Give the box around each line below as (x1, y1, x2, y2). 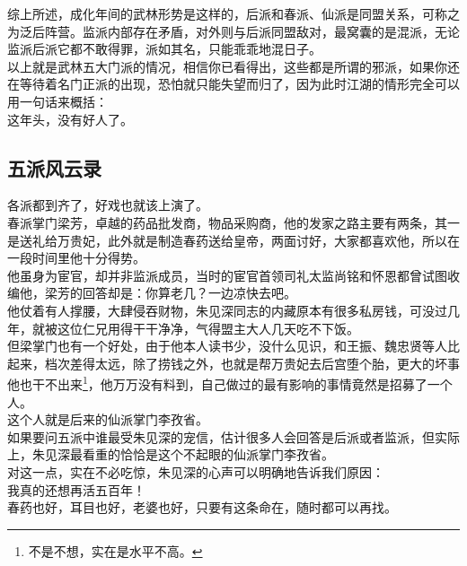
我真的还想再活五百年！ (7, 480, 145, 499)
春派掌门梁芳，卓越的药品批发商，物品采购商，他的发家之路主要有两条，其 (7, 213, 447, 231)
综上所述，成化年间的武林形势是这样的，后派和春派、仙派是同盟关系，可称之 (7, 4, 460, 22)
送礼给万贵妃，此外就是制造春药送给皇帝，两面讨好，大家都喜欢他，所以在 (19, 231, 460, 249)
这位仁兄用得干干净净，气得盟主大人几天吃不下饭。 (57, 318, 359, 337)
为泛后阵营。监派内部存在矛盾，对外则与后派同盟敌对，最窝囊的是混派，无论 (7, 22, 460, 40)
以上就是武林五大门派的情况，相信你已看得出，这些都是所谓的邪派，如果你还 (7, 57, 460, 75)
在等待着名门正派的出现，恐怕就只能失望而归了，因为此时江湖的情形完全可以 (7, 74, 460, 93)
